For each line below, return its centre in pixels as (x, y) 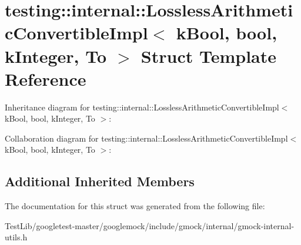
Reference (46, 78)
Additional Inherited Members (100, 181)
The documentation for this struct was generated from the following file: (135, 206)
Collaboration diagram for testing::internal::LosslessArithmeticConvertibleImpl (146, 138)
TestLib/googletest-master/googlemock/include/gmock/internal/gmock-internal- (150, 225)
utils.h (16, 237)
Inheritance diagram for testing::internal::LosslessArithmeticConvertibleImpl (142, 107)
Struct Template (209, 56)
